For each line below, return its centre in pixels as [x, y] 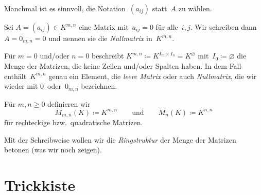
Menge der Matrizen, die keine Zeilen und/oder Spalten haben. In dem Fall [123, 66]
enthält [15, 76]
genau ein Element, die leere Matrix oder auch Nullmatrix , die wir [153, 76]
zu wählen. [195, 8]
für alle [167, 27]
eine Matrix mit [104, 27]
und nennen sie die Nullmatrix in [100, 38]
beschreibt [108, 56]
